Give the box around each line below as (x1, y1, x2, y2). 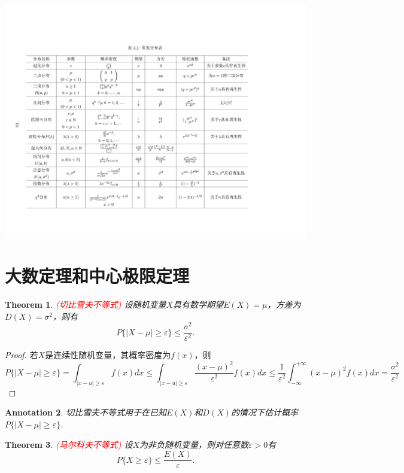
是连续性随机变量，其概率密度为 (45, 348, 171, 361)
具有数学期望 (173, 298, 224, 311)
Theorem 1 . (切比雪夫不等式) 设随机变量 (5, 298, 166, 311)
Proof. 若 (5, 348, 38, 361)
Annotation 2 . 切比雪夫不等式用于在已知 (5, 406, 166, 419)
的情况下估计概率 (230, 406, 298, 419)
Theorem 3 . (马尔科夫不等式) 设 (5, 438, 133, 450)
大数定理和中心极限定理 (5, 263, 190, 288)
